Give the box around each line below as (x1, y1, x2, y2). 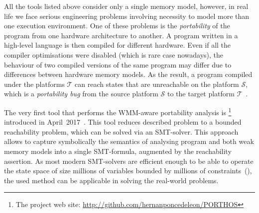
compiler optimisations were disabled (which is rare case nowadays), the (4, 49, 224, 60)
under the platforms (4, 78, 65, 89)
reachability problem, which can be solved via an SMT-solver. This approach (4, 126, 239, 137)
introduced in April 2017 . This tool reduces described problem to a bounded (4, 117, 242, 127)
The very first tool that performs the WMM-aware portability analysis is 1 (4, 105, 232, 117)
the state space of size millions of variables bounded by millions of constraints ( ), (4, 165, 252, 176)
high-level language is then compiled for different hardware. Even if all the (4, 40, 231, 50)
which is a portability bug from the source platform (4, 88, 158, 99)
